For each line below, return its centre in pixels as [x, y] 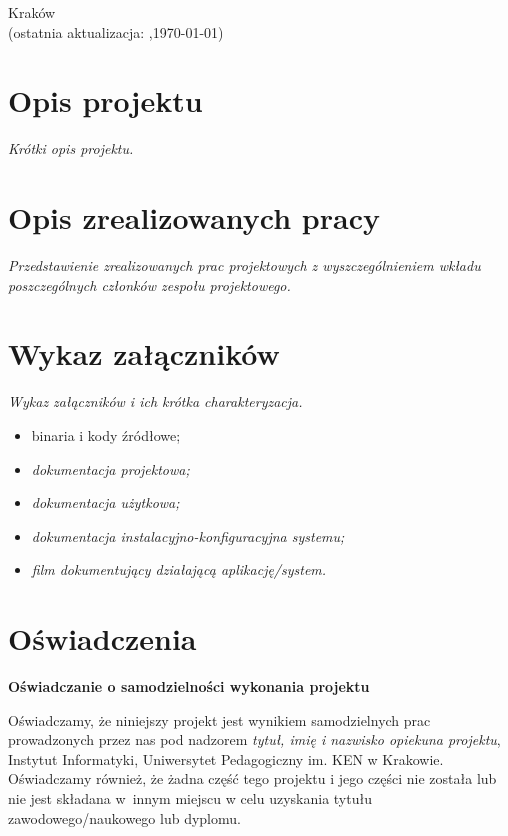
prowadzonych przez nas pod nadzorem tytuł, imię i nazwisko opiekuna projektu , [254, 739]
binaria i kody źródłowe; [106, 434]
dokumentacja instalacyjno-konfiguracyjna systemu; [188, 535]
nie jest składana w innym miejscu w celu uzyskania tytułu [190, 798]
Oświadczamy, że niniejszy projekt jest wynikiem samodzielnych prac [219, 719]
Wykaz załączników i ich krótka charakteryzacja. [155, 401]
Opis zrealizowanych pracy [194, 217]
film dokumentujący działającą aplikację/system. [179, 569]
